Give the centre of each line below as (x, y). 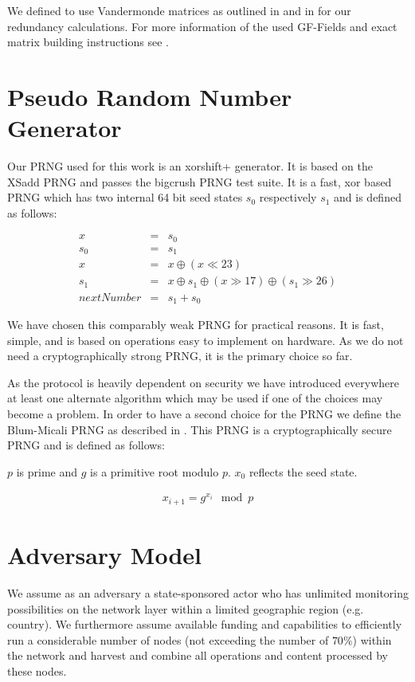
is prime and (47, 471)
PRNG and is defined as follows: (86, 445)
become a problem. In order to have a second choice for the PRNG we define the (204, 413)
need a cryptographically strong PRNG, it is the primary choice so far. (180, 356)
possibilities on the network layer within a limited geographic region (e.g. (186, 608)
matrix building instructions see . (88, 42)
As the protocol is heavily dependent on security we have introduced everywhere (203, 382)
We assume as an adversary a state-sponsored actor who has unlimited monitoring (208, 593)
